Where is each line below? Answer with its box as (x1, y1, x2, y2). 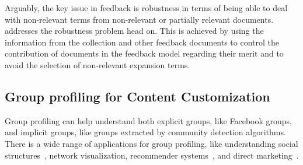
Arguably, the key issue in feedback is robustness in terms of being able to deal (5, 2, 288, 13)
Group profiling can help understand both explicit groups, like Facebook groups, (5, 114, 292, 127)
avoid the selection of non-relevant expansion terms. (5, 58, 190, 71)
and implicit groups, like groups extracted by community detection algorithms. (5, 126, 286, 138)
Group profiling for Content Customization (5, 87, 270, 105)
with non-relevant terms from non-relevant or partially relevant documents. (5, 13, 274, 25)
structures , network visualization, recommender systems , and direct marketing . (5, 149, 299, 161)
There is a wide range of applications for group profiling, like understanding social (5, 137, 298, 149)
